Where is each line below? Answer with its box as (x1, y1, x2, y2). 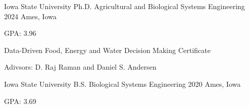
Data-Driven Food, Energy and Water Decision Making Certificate (4, 44, 211, 55)
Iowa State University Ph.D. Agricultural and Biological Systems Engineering (4, 1, 245, 11)
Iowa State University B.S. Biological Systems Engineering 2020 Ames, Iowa (4, 78, 241, 89)
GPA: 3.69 (4, 95, 37, 106)
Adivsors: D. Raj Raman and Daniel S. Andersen (4, 62, 157, 72)
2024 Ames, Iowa (4, 11, 57, 21)
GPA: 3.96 (4, 28, 37, 38)
